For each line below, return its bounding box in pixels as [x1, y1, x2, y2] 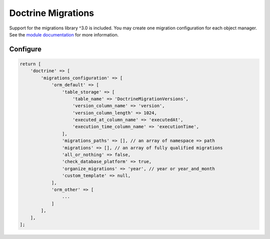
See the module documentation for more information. [9, 31, 119, 37]
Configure [9, 45, 42, 53]
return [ [19, 61, 41, 67]
